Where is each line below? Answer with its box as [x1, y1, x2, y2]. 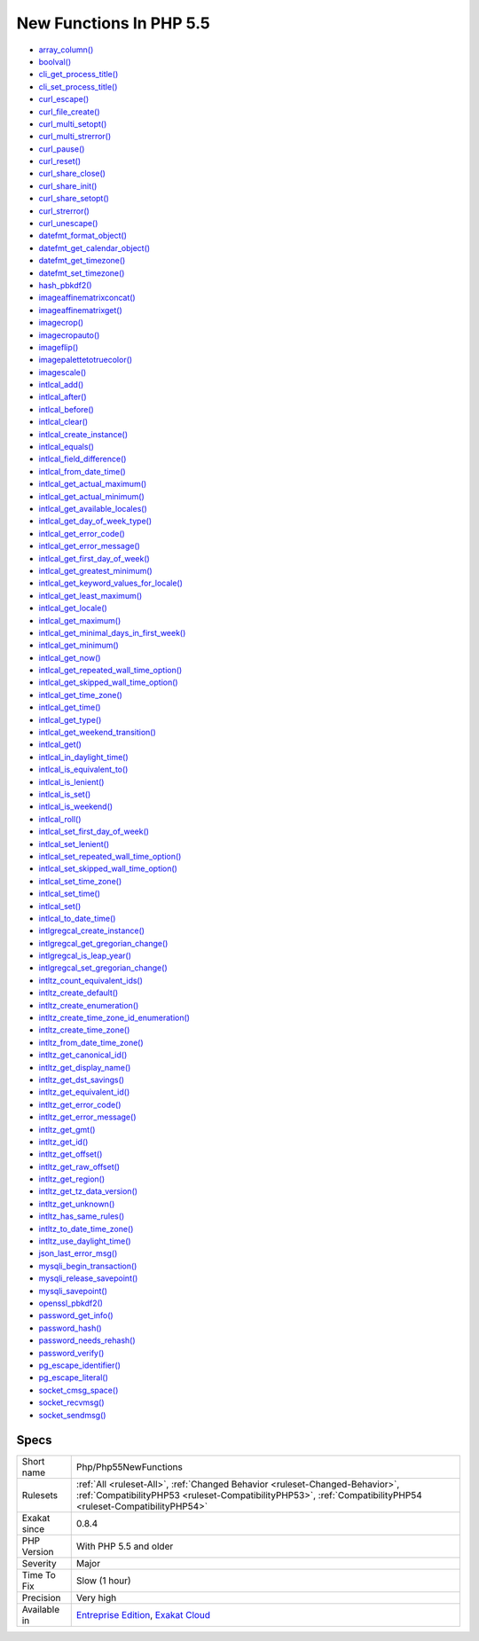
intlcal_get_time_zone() [38, 689, 123, 700]
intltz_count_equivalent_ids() [38, 975, 144, 985]
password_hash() [38, 1323, 102, 1333]
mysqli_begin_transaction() [38, 1260, 137, 1271]
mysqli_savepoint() [38, 1285, 108, 1296]
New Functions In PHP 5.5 [16, 13, 210, 33]
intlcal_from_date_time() [38, 466, 126, 476]
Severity [21, 1558, 57, 1570]
